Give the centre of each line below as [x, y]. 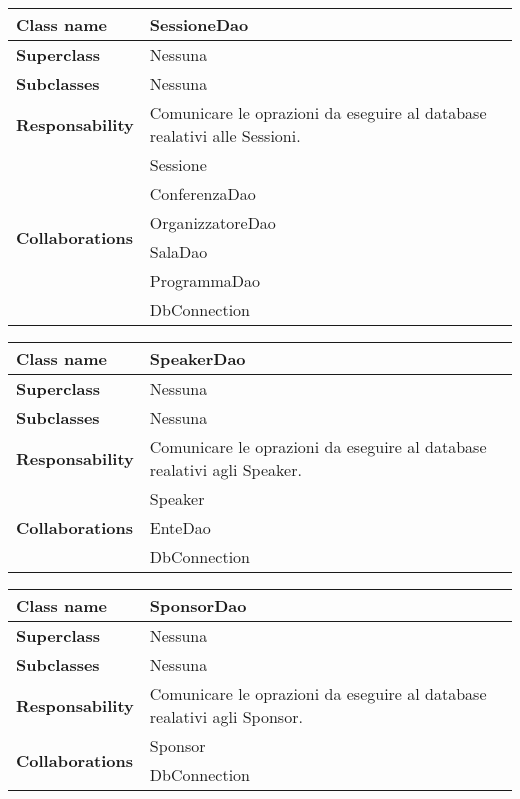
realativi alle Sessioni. [225, 135]
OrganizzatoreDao [212, 222]
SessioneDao [199, 24]
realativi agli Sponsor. [226, 716]
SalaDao [178, 251]
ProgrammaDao [205, 280]
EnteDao [180, 527]
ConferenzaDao [202, 193]
